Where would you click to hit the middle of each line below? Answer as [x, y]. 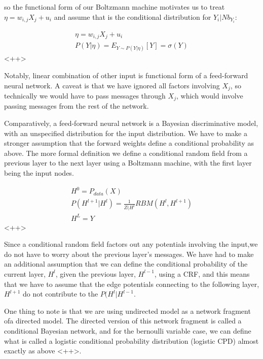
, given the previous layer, [96, 273]
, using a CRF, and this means [202, 273]
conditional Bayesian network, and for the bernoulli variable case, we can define [128, 330]
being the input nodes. [39, 173]
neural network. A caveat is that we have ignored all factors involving [112, 85]
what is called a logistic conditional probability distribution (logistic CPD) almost [131, 340]
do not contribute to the [60, 294]
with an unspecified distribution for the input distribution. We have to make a [126, 133]
